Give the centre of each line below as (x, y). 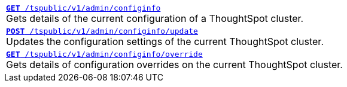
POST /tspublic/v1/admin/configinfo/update (102, 31)
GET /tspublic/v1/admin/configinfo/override (104, 54)
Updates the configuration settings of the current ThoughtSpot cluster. (165, 41)
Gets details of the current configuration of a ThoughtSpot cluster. (155, 18)
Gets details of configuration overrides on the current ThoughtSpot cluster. (174, 65)
